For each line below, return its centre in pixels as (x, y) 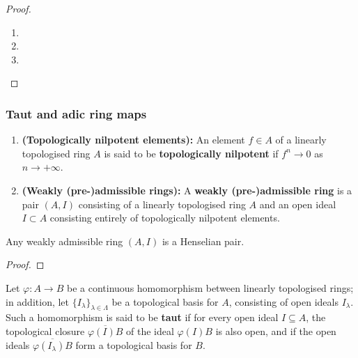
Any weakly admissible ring (64, 241)
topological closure (45, 330)
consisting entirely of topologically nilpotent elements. (165, 218)
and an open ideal (298, 204)
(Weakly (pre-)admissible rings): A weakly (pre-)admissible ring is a (187, 190)
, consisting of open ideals (283, 301)
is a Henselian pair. (203, 241)
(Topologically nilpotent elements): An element (133, 140)
